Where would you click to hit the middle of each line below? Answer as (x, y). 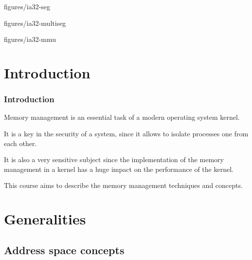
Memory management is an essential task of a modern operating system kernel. (122, 117)
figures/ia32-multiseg (35, 23)
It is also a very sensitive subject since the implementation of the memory (114, 159)
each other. (20, 143)
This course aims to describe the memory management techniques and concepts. (123, 185)
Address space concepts (64, 250)
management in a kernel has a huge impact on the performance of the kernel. (119, 169)
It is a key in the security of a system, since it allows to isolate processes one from (126, 133)
